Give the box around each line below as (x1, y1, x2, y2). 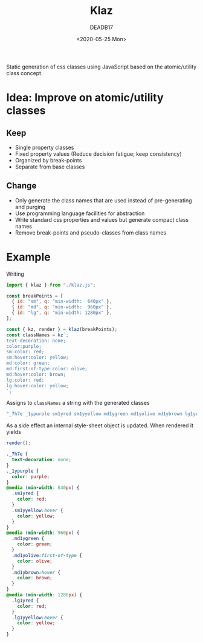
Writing (6, 270, 24, 278)
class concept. (6, 69, 43, 76)
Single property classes (14, 144, 74, 151)
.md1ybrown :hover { (11, 569, 61, 576)
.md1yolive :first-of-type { (11, 552, 83, 558)
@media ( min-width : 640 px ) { (6, 485, 80, 491)
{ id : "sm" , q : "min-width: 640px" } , (11, 298, 112, 305)
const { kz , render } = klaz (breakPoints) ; (6, 326, 118, 332)
